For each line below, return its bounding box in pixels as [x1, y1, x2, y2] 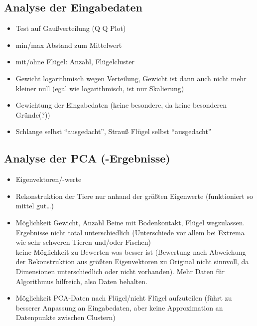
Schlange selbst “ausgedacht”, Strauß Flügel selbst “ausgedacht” [15, 126, 212, 137]
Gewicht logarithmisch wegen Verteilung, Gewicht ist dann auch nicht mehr [15, 73, 247, 83]
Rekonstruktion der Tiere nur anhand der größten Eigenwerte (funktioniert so [15, 190, 253, 201]
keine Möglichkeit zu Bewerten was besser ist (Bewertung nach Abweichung [15, 246, 246, 257]
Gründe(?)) [15, 109, 50, 120]
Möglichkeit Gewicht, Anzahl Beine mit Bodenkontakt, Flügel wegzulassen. [15, 217, 245, 227]
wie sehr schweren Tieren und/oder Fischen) [15, 237, 151, 247]
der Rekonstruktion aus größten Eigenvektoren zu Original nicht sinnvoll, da [15, 256, 249, 267]
